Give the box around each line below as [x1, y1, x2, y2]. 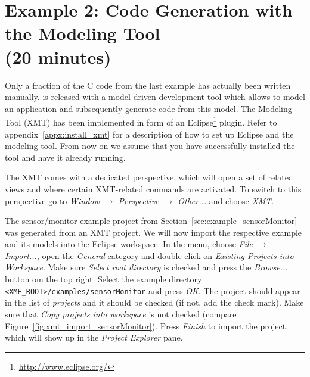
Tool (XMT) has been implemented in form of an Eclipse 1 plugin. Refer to [5, 114, 277, 128]
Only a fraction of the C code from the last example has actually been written [5, 79, 291, 91]
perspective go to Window [5, 194, 100, 207]
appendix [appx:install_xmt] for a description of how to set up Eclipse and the [5, 127, 294, 140]
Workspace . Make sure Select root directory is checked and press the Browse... [5, 261, 288, 273]
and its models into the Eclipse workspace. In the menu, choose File [5, 238, 253, 250]
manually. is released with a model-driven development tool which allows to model [5, 91, 305, 103]
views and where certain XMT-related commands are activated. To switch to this [5, 182, 302, 195]
